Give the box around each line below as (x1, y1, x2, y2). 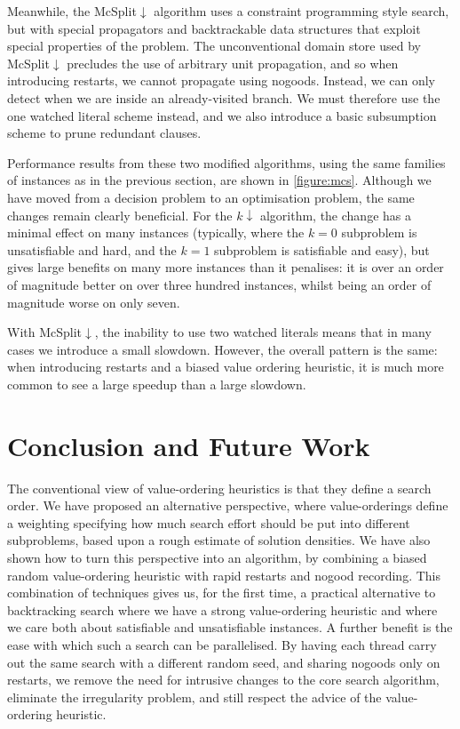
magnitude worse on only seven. (7, 292, 180, 311)
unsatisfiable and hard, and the (7, 240, 177, 259)
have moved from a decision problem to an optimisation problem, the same (7, 188, 415, 206)
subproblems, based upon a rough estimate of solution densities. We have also (7, 531, 431, 549)
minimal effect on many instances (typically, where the (7, 223, 305, 242)
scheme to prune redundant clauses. (7, 124, 202, 142)
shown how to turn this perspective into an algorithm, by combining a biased (7, 548, 427, 566)
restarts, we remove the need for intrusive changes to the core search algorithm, (7, 670, 440, 689)
